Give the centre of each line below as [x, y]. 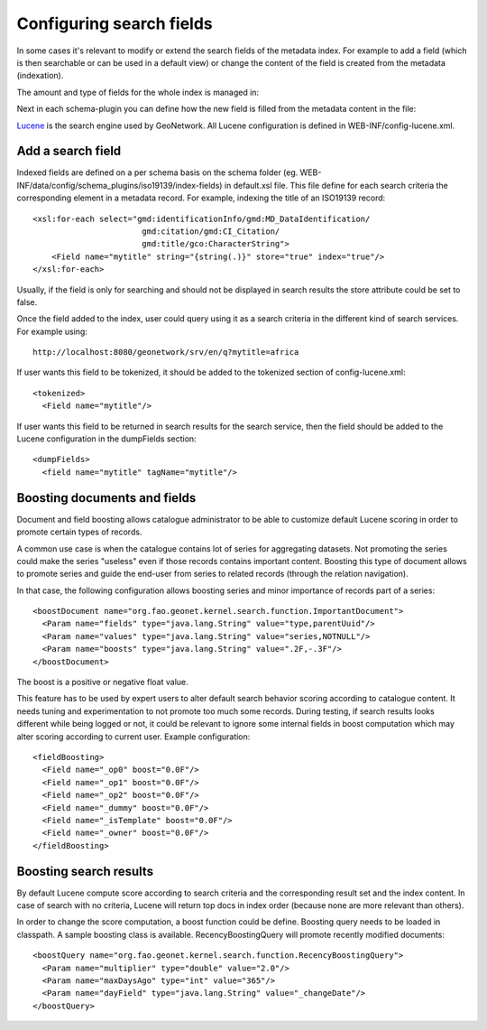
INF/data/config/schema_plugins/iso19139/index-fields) [119, 185]
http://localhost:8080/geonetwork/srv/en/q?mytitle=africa [166, 353]
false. [27, 302]
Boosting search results [85, 871]
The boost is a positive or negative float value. [102, 682]
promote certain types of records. [79, 532]
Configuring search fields [115, 23]
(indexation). [40, 76]
